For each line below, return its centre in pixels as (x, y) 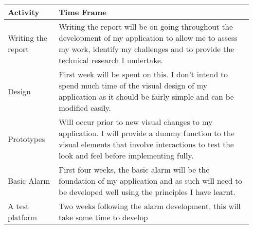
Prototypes (27, 139)
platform (23, 217)
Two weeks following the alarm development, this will (150, 206)
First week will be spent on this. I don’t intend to (143, 74)
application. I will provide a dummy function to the (146, 133)
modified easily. (85, 108)
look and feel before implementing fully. (126, 155)
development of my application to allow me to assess (148, 38)
